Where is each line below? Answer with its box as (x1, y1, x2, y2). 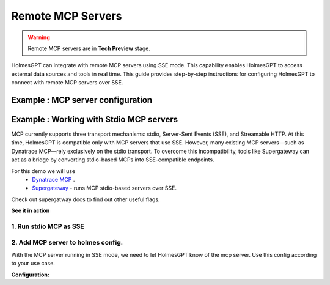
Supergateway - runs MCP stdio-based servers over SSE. (32, 184, 177, 192)
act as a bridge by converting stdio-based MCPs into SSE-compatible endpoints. (11, 156, 215, 163)
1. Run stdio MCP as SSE (11, 222, 85, 231)
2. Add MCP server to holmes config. (11, 239, 123, 247)
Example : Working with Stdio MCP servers (11, 114, 178, 125)
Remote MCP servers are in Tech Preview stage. (28, 45, 151, 52)
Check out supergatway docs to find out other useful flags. (11, 196, 160, 203)
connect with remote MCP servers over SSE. (11, 79, 123, 86)
